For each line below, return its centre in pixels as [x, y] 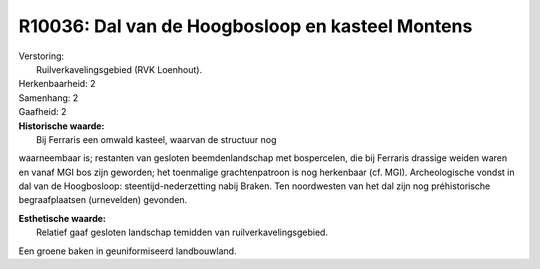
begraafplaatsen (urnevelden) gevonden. [103, 200]
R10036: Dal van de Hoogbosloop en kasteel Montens [245, 26]
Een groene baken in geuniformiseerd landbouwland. [127, 251]
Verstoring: [41, 56]
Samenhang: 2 [48, 97]
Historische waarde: [61, 126]
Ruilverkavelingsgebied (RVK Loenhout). [119, 69]
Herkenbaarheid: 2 [57, 84]
